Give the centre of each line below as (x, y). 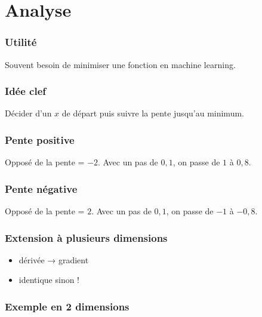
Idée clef (26, 91)
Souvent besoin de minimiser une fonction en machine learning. (120, 64)
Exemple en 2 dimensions (67, 306)
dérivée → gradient (54, 259)
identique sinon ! (49, 280)
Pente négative (41, 188)
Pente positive (40, 139)
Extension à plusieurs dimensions (86, 237)
